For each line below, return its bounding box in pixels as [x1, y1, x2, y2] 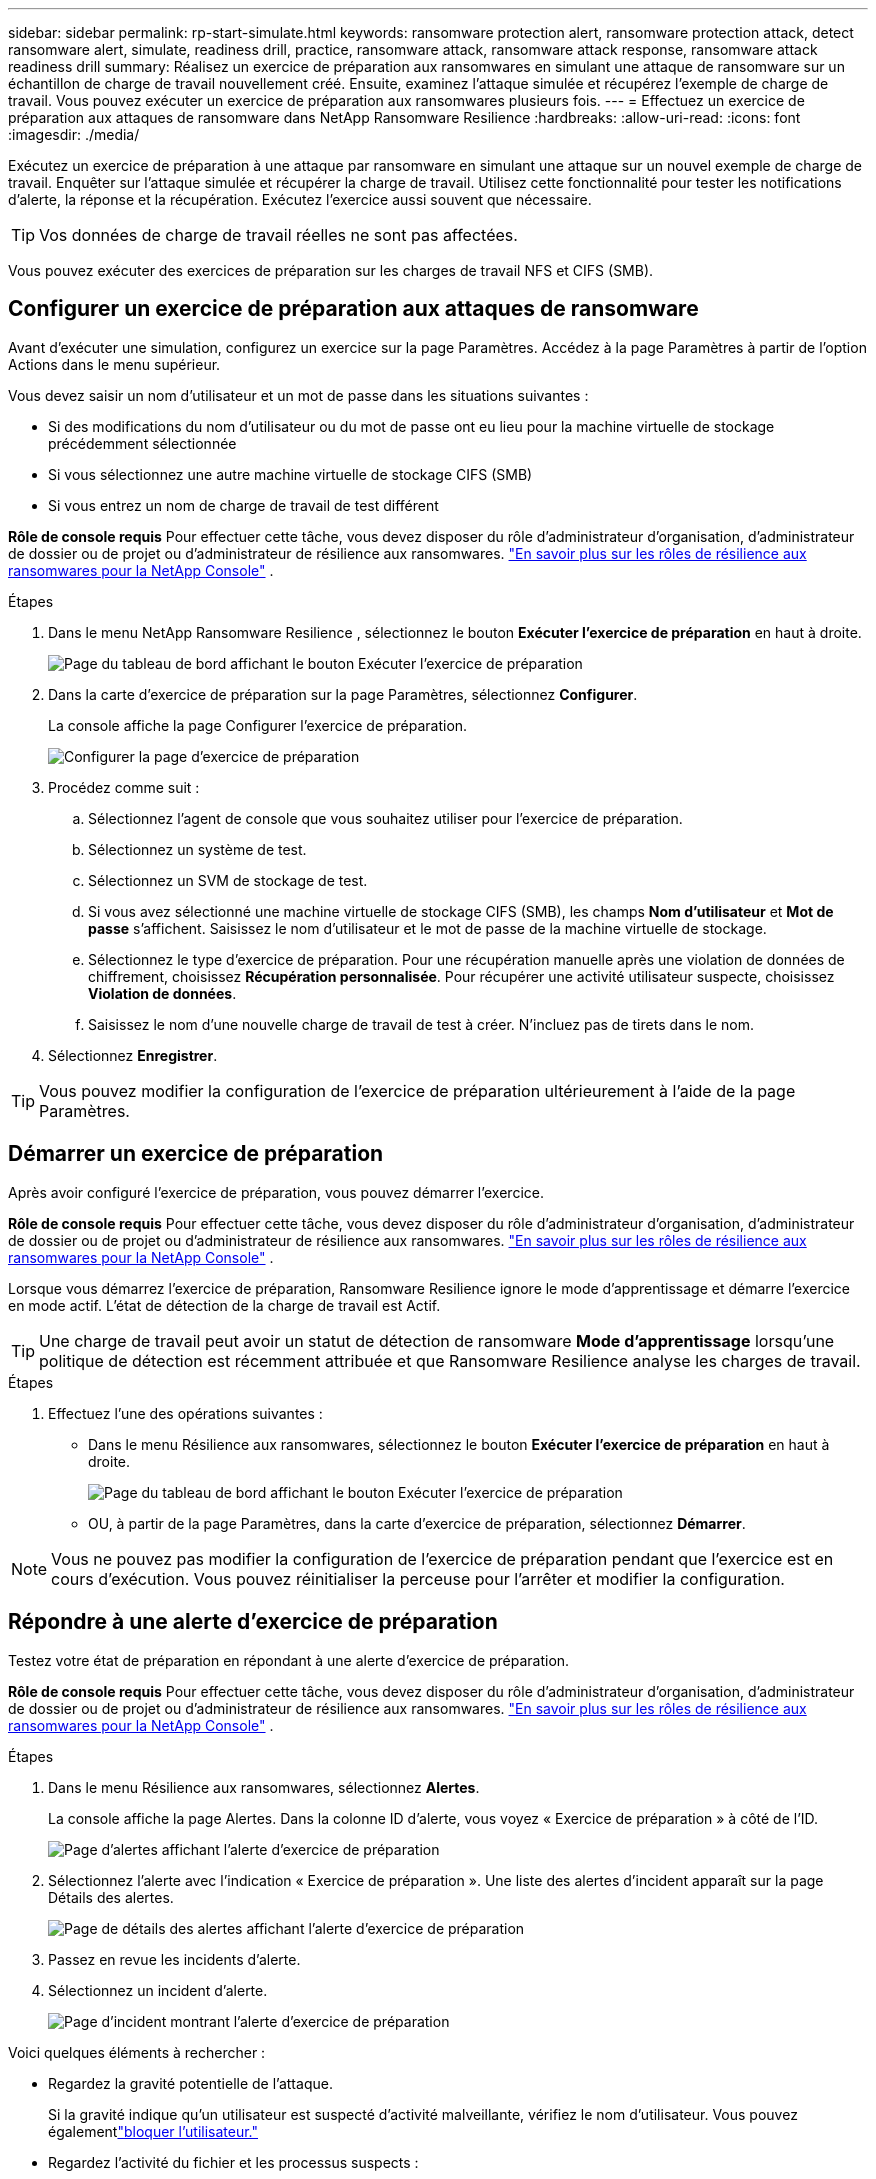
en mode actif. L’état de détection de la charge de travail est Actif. [8, 1296, 441, 1314]
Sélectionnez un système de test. [88, 840, 307, 858]
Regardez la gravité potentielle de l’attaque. [48, 2074, 333, 2092]
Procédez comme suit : [48, 778, 200, 796]
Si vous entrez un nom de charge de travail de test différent [48, 496, 439, 514]
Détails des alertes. [48, 1888, 174, 1906]
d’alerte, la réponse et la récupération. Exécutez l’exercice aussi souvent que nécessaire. [8, 191, 592, 208]
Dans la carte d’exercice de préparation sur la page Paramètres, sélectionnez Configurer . [48, 685, 638, 703]
